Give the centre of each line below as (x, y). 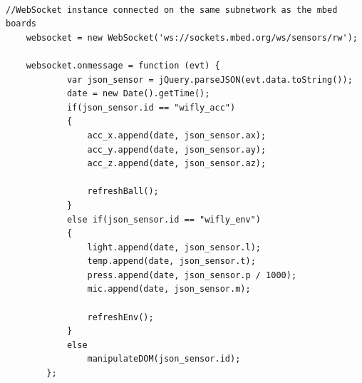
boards (21, 24)
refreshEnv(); (120, 317)
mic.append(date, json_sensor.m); (169, 289)
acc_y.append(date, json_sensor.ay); (177, 149)
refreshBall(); (123, 191)
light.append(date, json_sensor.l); (174, 247)
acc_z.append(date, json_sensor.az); (177, 164)
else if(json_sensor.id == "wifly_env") (164, 219)
